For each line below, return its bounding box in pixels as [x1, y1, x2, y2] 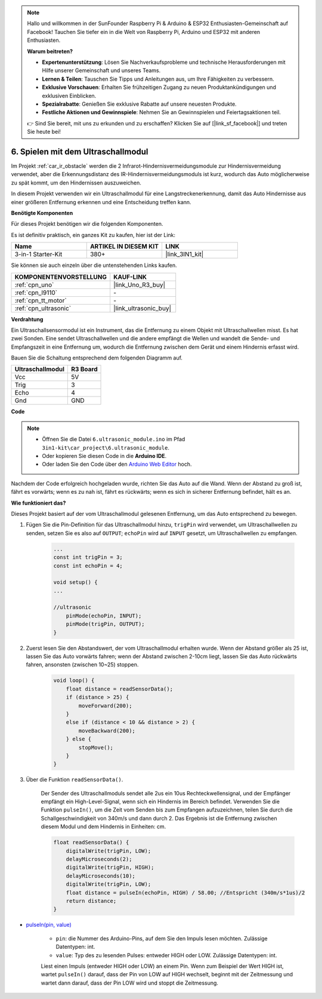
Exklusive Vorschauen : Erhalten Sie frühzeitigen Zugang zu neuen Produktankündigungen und [42, 84, 277, 91]
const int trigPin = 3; [53, 554, 123, 561]
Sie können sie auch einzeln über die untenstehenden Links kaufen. [11, 262, 177, 269]
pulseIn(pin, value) [26, 921, 72, 929]
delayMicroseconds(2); [66, 856, 132, 862]
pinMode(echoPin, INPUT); [66, 612, 142, 619]
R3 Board [71, 365, 98, 373]
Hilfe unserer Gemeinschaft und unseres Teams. [42, 67, 161, 74]
